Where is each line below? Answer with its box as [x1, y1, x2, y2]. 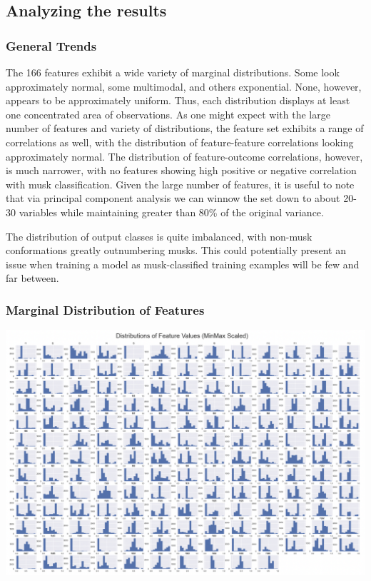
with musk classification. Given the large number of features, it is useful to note [6, 176, 355, 191]
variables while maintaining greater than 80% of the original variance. [19, 204, 324, 219]
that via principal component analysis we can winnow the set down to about [6, 191, 340, 206]
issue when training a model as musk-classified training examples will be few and [6, 256, 360, 271]
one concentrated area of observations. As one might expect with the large [6, 106, 330, 121]
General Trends [6, 36, 97, 54]
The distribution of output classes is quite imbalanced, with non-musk [6, 228, 312, 243]
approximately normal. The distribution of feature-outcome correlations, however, [6, 148, 363, 163]
